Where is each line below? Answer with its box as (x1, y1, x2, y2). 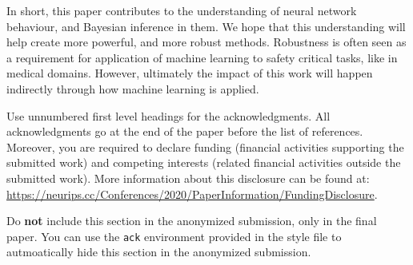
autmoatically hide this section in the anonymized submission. (6, 243, 311, 260)
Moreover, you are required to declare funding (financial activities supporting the (6, 138, 404, 155)
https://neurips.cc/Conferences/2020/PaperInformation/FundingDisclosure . (6, 185, 378, 202)
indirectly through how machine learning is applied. (6, 80, 259, 97)
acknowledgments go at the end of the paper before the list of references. (6, 123, 363, 140)
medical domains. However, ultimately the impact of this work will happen (6, 65, 373, 81)
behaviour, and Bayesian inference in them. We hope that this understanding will (6, 18, 406, 34)
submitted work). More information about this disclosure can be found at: (6, 169, 370, 186)
